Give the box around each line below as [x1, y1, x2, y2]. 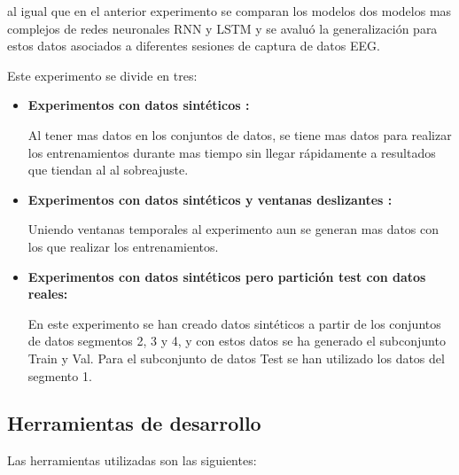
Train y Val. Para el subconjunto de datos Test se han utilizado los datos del [27, 348, 445, 367]
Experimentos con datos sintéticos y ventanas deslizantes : [27, 190, 393, 208]
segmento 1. [27, 366, 92, 385]
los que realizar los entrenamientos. [27, 237, 219, 255]
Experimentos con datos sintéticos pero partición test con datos [27, 267, 426, 285]
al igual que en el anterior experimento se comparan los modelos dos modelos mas [7, 2, 452, 19]
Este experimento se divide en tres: [7, 66, 198, 84]
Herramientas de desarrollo [7, 409, 261, 437]
